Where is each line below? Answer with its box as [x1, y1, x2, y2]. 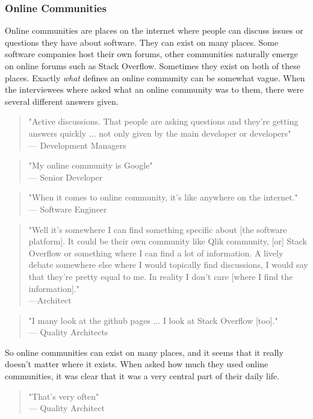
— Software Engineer [28, 202, 107, 215]
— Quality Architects [28, 326, 108, 338]
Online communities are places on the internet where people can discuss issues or [5, 24, 303, 37]
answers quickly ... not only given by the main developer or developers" [28, 126, 291, 139]
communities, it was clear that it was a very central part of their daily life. [5, 370, 280, 382]
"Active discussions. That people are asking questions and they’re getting [28, 115, 299, 128]
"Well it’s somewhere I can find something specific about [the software [28, 223, 287, 235]
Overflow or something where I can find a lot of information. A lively [28, 246, 284, 259]
